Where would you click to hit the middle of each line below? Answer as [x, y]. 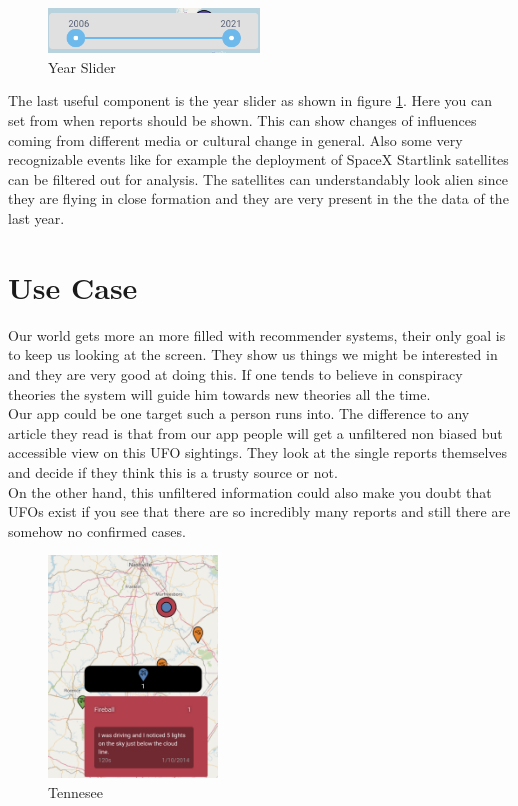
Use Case [73, 286]
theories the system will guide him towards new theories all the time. [219, 393]
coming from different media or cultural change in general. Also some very [235, 139]
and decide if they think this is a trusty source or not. [173, 471]
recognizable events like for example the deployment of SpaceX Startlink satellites [258, 159]
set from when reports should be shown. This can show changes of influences [242, 120]
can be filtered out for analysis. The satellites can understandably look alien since [258, 178]
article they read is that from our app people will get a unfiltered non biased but [255, 432]
